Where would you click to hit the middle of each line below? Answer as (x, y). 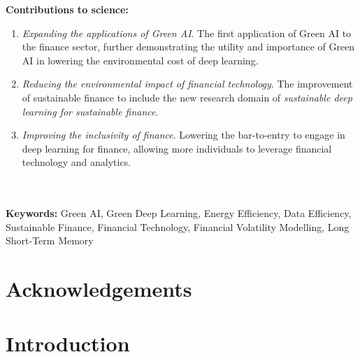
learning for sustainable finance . (90, 111)
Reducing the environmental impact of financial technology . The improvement (187, 84)
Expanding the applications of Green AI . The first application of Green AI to (187, 33)
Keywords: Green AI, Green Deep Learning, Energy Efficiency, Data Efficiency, (179, 213)
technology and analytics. (77, 162)
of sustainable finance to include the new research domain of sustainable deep (187, 97)
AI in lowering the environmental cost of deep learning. (140, 60)
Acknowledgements (99, 289)
